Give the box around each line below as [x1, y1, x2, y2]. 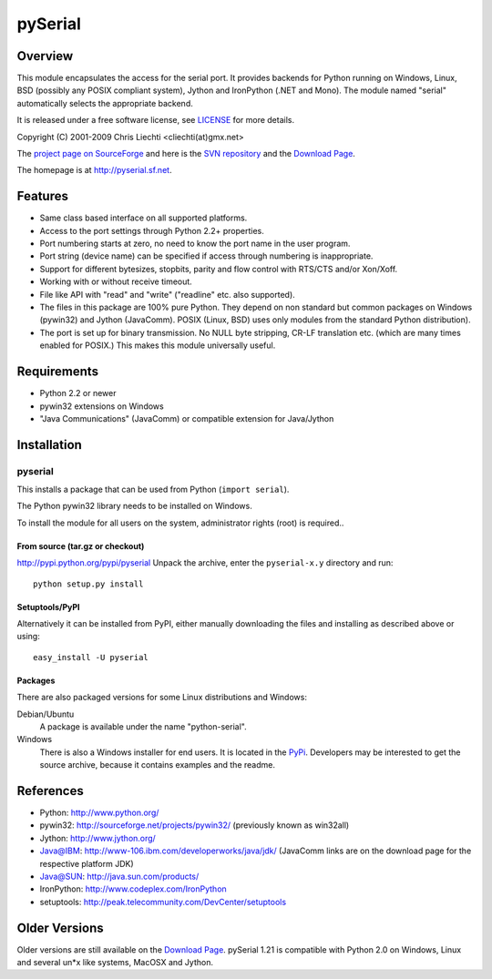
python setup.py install [33, 578, 144, 589]
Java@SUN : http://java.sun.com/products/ [39, 871, 200, 882]
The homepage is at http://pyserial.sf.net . [16, 165, 172, 176]
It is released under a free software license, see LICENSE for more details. [16, 115, 295, 126]
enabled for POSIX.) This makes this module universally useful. [39, 340, 276, 351]
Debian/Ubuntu [16, 709, 75, 719]
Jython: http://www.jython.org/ [39, 832, 157, 843]
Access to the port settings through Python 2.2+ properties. [39, 225, 264, 236]
